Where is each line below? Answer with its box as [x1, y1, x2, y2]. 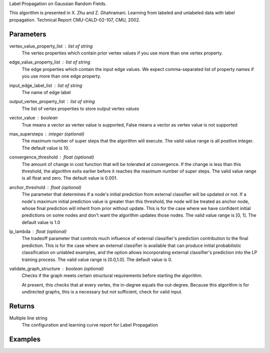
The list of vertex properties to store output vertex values [21, 105, 139, 111]
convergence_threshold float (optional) [9, 154, 94, 160]
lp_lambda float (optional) [9, 228, 67, 234]
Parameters [9, 30, 46, 38]
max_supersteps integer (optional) [9, 130, 84, 137]
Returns [9, 302, 35, 310]
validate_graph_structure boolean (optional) [9, 265, 104, 272]
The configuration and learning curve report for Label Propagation [21, 322, 158, 328]
